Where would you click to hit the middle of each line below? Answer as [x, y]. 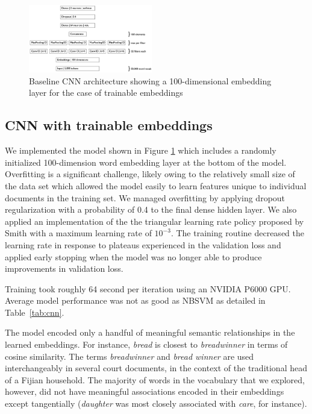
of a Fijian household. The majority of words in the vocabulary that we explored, [155, 379]
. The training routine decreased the [237, 233]
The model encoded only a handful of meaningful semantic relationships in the [150, 332]
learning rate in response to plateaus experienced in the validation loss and [143, 244]
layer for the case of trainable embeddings [106, 93]
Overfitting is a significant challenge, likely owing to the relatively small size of [150, 174]
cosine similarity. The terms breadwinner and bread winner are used [129, 356]
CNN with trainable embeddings [109, 125]
